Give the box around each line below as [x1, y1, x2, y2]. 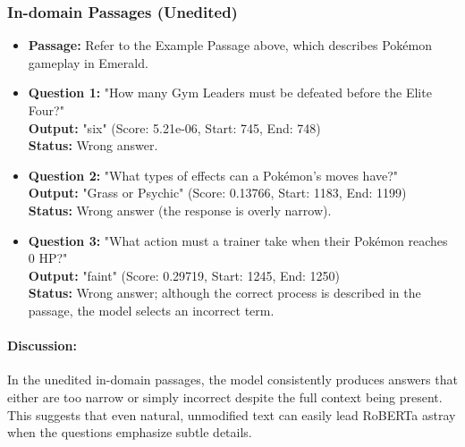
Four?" [28, 101, 64, 119]
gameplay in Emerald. [28, 53, 148, 72]
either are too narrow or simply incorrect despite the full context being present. [7, 387, 443, 406]
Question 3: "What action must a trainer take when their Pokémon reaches [28, 231, 448, 249]
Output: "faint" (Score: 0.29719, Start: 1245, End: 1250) [28, 266, 341, 284]
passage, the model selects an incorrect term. [28, 300, 275, 319]
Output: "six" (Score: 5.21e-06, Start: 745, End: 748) [28, 118, 321, 137]
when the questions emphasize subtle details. [7, 423, 252, 442]
